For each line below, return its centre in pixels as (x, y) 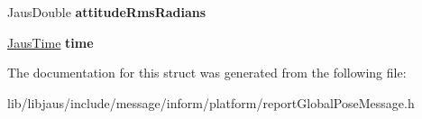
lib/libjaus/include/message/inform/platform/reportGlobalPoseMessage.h (211, 102)
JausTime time (50, 42)
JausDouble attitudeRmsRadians (107, 12)
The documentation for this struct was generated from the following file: (207, 73)
